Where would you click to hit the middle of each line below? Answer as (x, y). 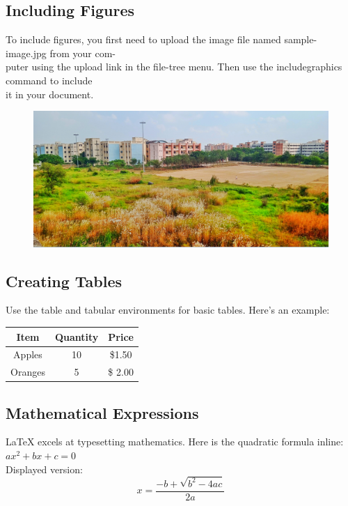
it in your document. (50, 94)
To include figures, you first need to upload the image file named (143, 39)
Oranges (28, 372)
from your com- (82, 53)
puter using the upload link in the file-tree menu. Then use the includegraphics (174, 67)
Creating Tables (64, 281)
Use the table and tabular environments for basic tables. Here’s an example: (168, 310)
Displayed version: (44, 469)
